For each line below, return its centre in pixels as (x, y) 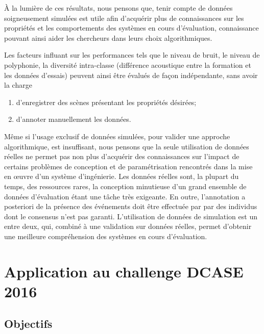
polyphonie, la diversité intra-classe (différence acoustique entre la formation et (128, 65)
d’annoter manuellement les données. (74, 119)
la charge (18, 85)
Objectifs (28, 324)
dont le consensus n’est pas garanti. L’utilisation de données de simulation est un (131, 216)
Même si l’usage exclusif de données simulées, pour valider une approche (117, 136)
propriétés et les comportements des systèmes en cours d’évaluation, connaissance (131, 28)
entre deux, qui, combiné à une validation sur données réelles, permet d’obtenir (128, 226)
